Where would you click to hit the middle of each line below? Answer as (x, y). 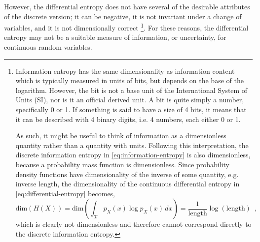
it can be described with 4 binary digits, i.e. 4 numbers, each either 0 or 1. (128, 119)
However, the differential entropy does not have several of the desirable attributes (127, 6)
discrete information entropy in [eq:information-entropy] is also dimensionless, (133, 155)
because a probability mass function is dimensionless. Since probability (122, 164)
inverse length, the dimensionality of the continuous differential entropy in (128, 184)
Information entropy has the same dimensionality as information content (125, 71)
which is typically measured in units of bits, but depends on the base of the (130, 80)
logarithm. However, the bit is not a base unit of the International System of (131, 90)
